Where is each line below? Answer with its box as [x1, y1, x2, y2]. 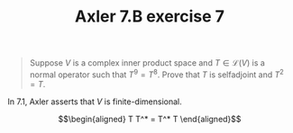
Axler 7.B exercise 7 [74, 6, 225, 27]
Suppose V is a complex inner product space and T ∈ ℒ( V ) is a [29, 58, 266, 68]
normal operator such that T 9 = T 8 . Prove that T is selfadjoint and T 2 [29, 67, 284, 80]
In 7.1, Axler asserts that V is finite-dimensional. [7, 96, 182, 107]
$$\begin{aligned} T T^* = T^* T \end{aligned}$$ [58, 113, 242, 124]
